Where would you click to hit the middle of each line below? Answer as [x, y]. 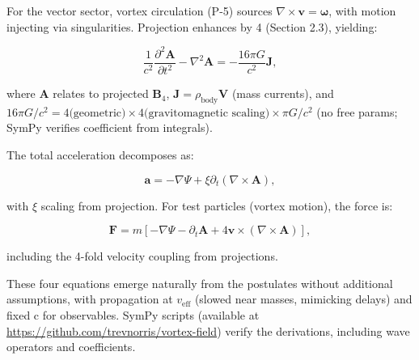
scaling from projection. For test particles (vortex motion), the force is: [217, 205]
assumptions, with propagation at [90, 299]
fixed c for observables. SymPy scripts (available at [133, 315]
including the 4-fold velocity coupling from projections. [142, 256]
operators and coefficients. [71, 347]
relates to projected [101, 93]
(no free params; [357, 111]
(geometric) [97, 113]
